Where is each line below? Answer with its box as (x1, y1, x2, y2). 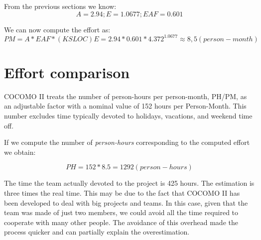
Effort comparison (4, 62, 130, 82)
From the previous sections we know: (4, 1, 117, 11)
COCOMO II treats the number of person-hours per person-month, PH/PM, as (4, 91, 247, 101)
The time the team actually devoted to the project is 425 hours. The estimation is (4, 178, 255, 188)
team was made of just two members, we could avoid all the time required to (4, 207, 239, 218)
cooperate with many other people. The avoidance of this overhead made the (4, 217, 238, 227)
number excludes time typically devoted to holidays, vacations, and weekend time (4, 111, 253, 120)
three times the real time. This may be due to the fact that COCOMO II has (4, 187, 240, 198)
